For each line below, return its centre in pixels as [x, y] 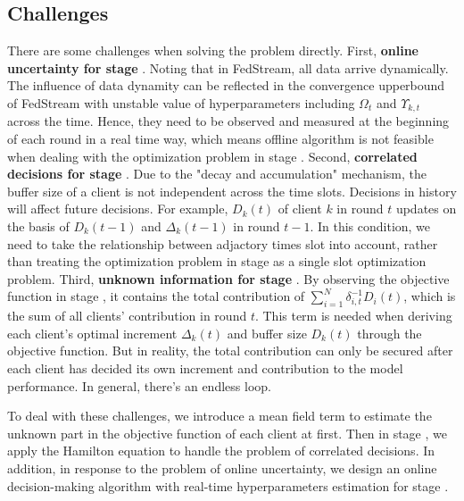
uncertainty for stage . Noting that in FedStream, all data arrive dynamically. [228, 67]
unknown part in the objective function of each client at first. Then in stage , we [227, 433]
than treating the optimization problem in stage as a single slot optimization [217, 261]
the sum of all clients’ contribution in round [127, 316]
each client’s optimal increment [92, 333]
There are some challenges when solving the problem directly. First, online [213, 50]
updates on [426, 209]
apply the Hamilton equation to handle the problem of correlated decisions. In [221, 451]
